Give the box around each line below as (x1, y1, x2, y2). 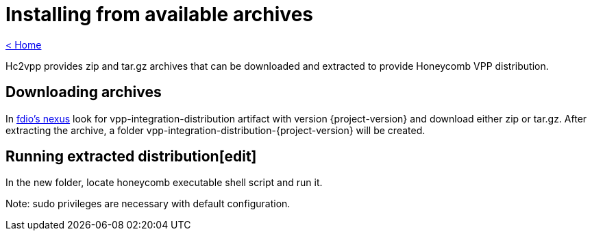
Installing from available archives (5, 3, 313, 26)
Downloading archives (5, 83, 162, 101)
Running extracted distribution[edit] (5, 148, 257, 166)
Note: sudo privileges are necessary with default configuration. (5, 198, 291, 210)
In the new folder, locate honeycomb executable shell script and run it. (5, 176, 323, 189)
